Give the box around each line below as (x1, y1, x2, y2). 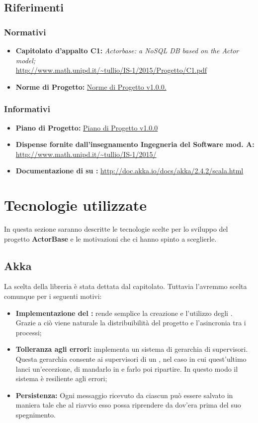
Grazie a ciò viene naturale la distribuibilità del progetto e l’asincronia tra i (15, 317, 246, 328)
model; (15, 55, 36, 65)
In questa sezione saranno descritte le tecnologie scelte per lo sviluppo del (4, 224, 228, 234)
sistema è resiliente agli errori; (15, 373, 107, 384)
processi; (15, 327, 42, 337)
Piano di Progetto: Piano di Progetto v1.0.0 (15, 122, 158, 133)
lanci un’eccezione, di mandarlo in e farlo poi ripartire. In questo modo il (15, 363, 238, 374)
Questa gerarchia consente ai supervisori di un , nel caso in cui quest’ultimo (15, 354, 247, 364)
